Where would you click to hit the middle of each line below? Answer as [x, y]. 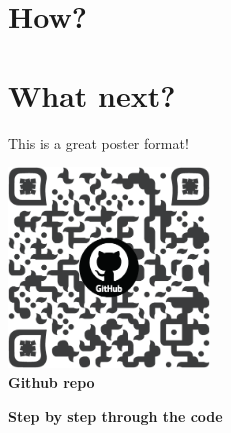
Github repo [51, 382]
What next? [92, 94]
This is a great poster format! [98, 142]
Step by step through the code [115, 415]
